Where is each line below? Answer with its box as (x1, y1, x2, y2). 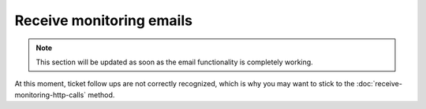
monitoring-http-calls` (14, 90, 87, 100)
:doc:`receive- (356, 79, 402, 89)
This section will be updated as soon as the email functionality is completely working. (35, 57, 313, 67)
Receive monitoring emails (14, 12, 193, 29)
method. (88, 90, 115, 100)
